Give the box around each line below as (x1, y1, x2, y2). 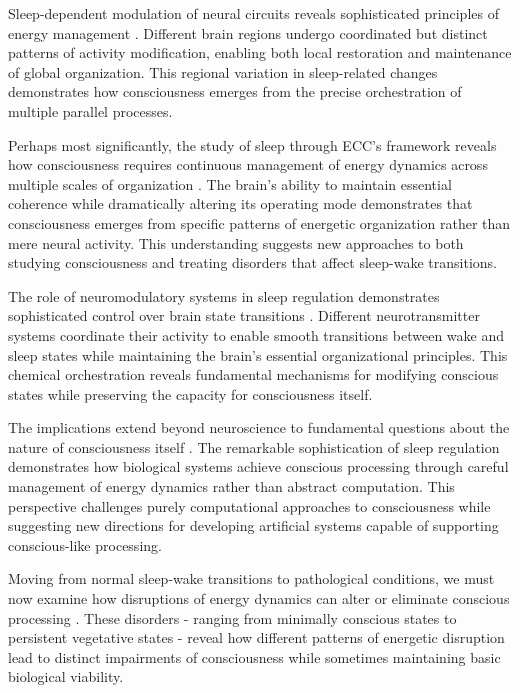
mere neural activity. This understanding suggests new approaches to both (8, 232, 464, 253)
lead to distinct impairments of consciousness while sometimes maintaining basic (8, 646, 501, 667)
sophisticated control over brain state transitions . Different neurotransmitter (8, 305, 480, 326)
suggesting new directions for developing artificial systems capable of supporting (8, 515, 499, 536)
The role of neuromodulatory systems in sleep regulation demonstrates (8, 285, 440, 306)
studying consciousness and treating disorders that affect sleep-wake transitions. (8, 252, 497, 273)
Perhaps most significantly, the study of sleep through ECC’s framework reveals (8, 134, 497, 155)
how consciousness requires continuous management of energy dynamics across (8, 154, 488, 175)
